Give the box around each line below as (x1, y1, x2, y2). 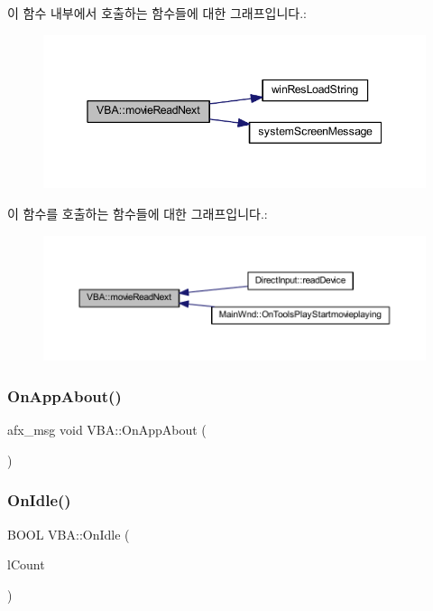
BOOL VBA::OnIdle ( (7, 524, 130, 543)
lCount (7, 555, 45, 574)
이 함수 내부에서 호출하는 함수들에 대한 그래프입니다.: (7, 4, 307, 22)
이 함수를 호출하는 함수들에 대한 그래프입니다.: (7, 204, 268, 223)
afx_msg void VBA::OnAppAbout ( (7, 420, 207, 439)
